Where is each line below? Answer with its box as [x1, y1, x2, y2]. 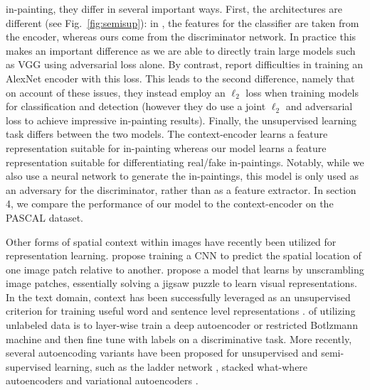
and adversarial [285, 99, 353, 114]
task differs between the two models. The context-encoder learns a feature [6, 126, 328, 141]
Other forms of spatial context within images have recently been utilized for [6, 234, 337, 249]
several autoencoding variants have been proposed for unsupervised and [6, 345, 318, 360]
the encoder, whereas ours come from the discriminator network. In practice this [6, 29, 356, 44]
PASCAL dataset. [6, 210, 83, 224]
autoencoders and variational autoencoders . [6, 373, 199, 388]
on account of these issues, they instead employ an [6, 85, 226, 99]
